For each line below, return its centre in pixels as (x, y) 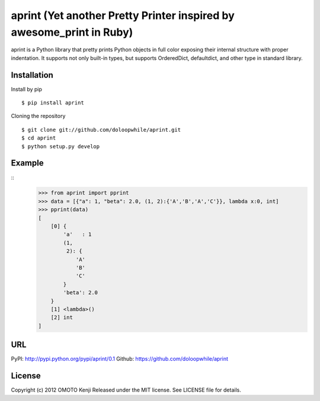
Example (27, 163)
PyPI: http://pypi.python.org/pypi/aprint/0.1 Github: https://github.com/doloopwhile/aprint (119, 359)
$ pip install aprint (53, 103)
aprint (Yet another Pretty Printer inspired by (123, 15)
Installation (32, 75)
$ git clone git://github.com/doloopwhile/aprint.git (101, 130)
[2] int (62, 318)
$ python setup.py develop (61, 146)
